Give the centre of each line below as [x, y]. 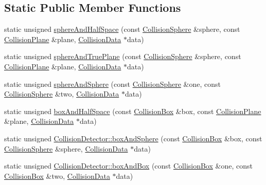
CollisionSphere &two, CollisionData [62, 94]
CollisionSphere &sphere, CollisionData [66, 148]
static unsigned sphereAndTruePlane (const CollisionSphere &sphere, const [123, 56]
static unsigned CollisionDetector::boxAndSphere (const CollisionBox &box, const [133, 138]
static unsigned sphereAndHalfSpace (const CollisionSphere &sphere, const [122, 29]
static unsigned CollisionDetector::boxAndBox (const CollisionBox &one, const [128, 166]
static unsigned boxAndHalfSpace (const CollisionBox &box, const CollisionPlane [133, 111]
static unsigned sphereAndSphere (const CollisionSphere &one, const [113, 84]
